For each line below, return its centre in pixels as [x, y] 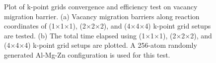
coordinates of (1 [30, 26]
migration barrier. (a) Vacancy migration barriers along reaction [102, 16]
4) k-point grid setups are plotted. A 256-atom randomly [111, 45]
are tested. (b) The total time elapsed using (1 [75, 35]
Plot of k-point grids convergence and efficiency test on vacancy [101, 6]
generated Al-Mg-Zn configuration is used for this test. [87, 54]
